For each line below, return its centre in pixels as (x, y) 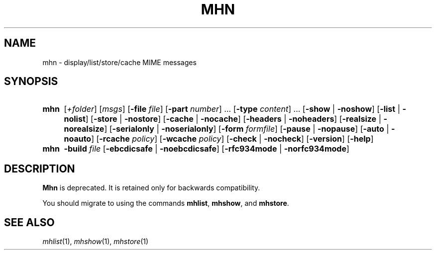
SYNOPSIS (31, 82)
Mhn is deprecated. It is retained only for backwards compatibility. (151, 188)
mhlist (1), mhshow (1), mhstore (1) (96, 242)
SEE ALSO (29, 222)
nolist (75, 119)
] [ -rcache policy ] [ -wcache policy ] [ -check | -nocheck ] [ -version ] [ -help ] (232, 139)
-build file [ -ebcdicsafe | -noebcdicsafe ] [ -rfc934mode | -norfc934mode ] (207, 149)
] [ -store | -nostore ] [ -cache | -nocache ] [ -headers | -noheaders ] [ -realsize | (233, 119)
